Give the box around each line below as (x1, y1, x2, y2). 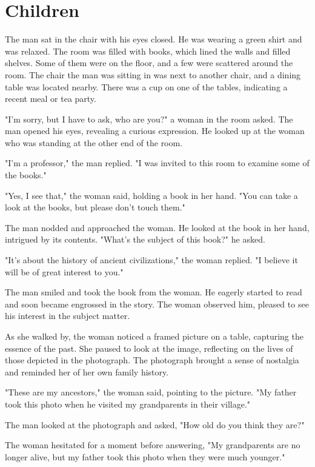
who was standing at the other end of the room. (5, 136, 183, 149)
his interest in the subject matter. (5, 309, 130, 322)
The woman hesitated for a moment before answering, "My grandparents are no (5, 438, 300, 451)
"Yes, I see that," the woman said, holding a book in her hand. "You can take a (5, 189, 298, 201)
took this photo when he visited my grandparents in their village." (5, 397, 251, 410)
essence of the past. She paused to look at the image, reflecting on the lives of (5, 341, 293, 354)
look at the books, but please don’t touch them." (5, 201, 185, 213)
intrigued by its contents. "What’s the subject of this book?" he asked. (5, 233, 265, 246)
